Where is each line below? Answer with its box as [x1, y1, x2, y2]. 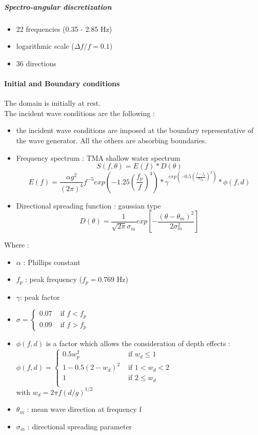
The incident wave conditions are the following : [4, 107, 155, 118]
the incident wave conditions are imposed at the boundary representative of [16, 125, 254, 136]
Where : [4, 239, 29, 250]
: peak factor [20, 291, 60, 302]
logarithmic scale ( [16, 41, 74, 51]
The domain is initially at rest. [4, 98, 101, 108]
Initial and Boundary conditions [4, 78, 120, 88]
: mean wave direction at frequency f [27, 404, 142, 414]
